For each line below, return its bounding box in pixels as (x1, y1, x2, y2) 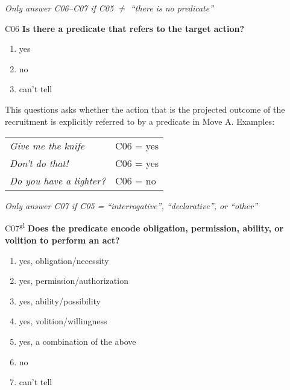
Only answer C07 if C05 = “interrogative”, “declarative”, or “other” (5, 200, 258, 212)
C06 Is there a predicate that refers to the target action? (5, 22, 245, 34)
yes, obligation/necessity (19, 254, 109, 266)
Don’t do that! (10, 156, 69, 171)
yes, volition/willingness (19, 315, 107, 327)
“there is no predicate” (130, 2, 214, 14)
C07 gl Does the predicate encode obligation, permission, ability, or (5, 220, 284, 234)
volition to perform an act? (5, 234, 120, 246)
